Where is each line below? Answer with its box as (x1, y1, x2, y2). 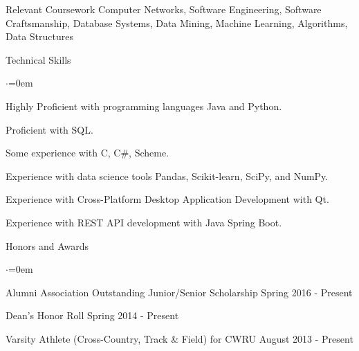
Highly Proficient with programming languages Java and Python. (6, 98, 282, 113)
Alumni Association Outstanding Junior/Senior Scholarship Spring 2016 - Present (6, 285, 353, 299)
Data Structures (6, 29, 73, 44)
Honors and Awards (6, 238, 89, 253)
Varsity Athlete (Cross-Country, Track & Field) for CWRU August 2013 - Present (6, 331, 353, 345)
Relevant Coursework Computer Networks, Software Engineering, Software (6, 2, 322, 16)
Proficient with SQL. (6, 122, 93, 136)
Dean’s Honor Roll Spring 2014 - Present (6, 308, 179, 323)
